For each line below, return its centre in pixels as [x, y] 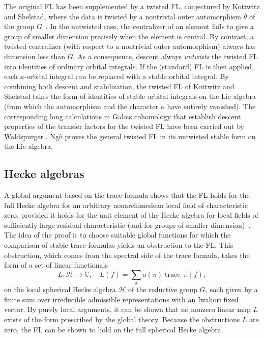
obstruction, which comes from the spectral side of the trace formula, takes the [127, 255]
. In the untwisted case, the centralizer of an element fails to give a [150, 26]
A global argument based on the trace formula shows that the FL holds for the [127, 195]
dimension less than [35, 56]
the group [19, 26]
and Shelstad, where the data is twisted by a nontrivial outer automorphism [123, 16]
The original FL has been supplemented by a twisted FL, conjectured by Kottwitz [132, 6]
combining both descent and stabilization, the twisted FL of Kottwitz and [119, 86]
